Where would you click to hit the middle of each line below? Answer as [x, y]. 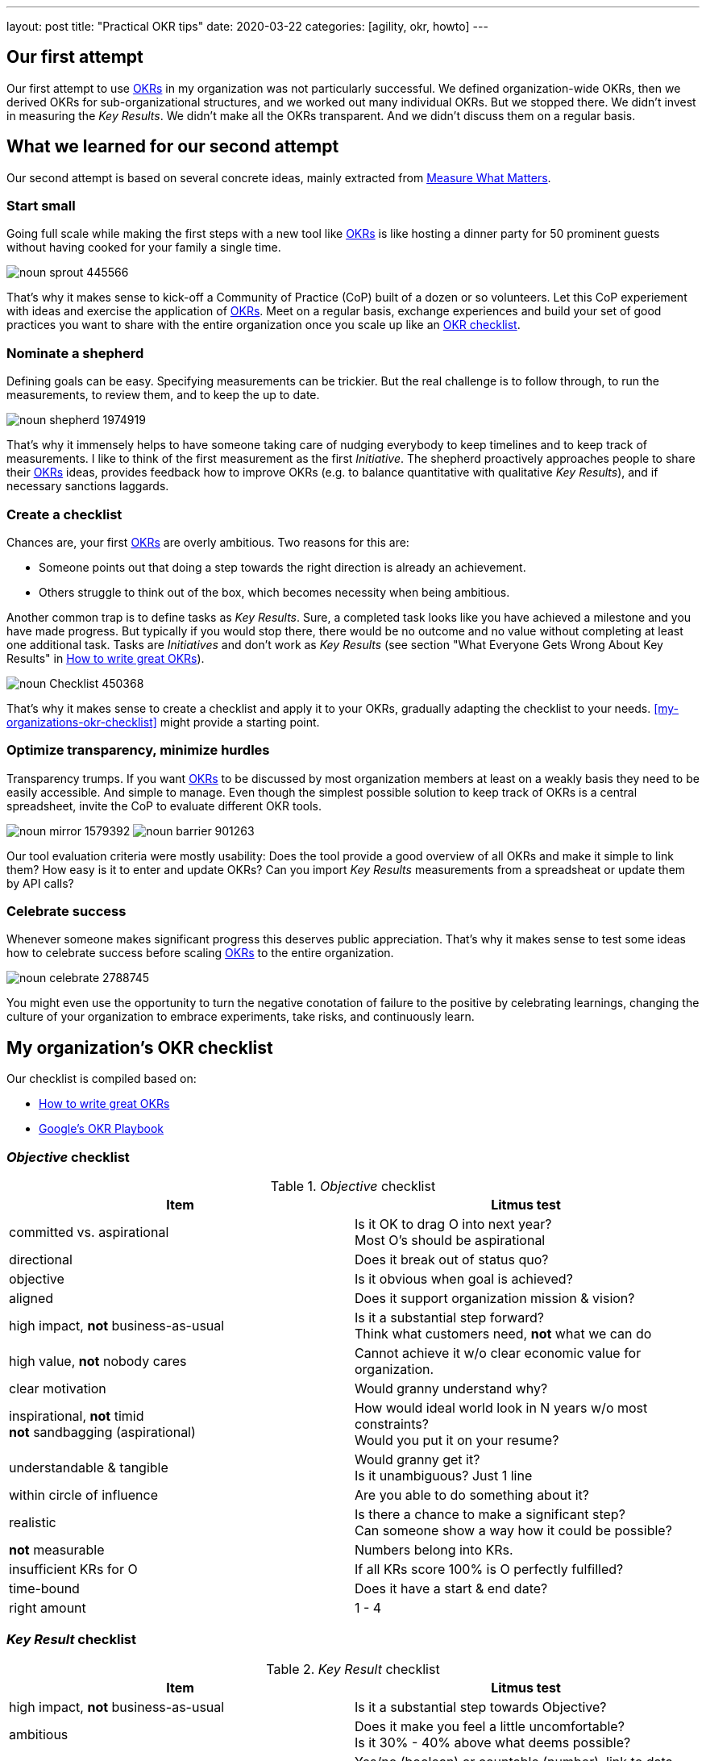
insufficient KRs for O [73, 1569]
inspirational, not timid [77, 1416]
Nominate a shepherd [75, 353]
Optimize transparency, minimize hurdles [138, 750]
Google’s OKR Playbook [101, 1129]
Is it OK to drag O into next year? [453, 1224]
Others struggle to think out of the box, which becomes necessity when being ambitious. [274, 592]
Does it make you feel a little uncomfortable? [490, 1726]
